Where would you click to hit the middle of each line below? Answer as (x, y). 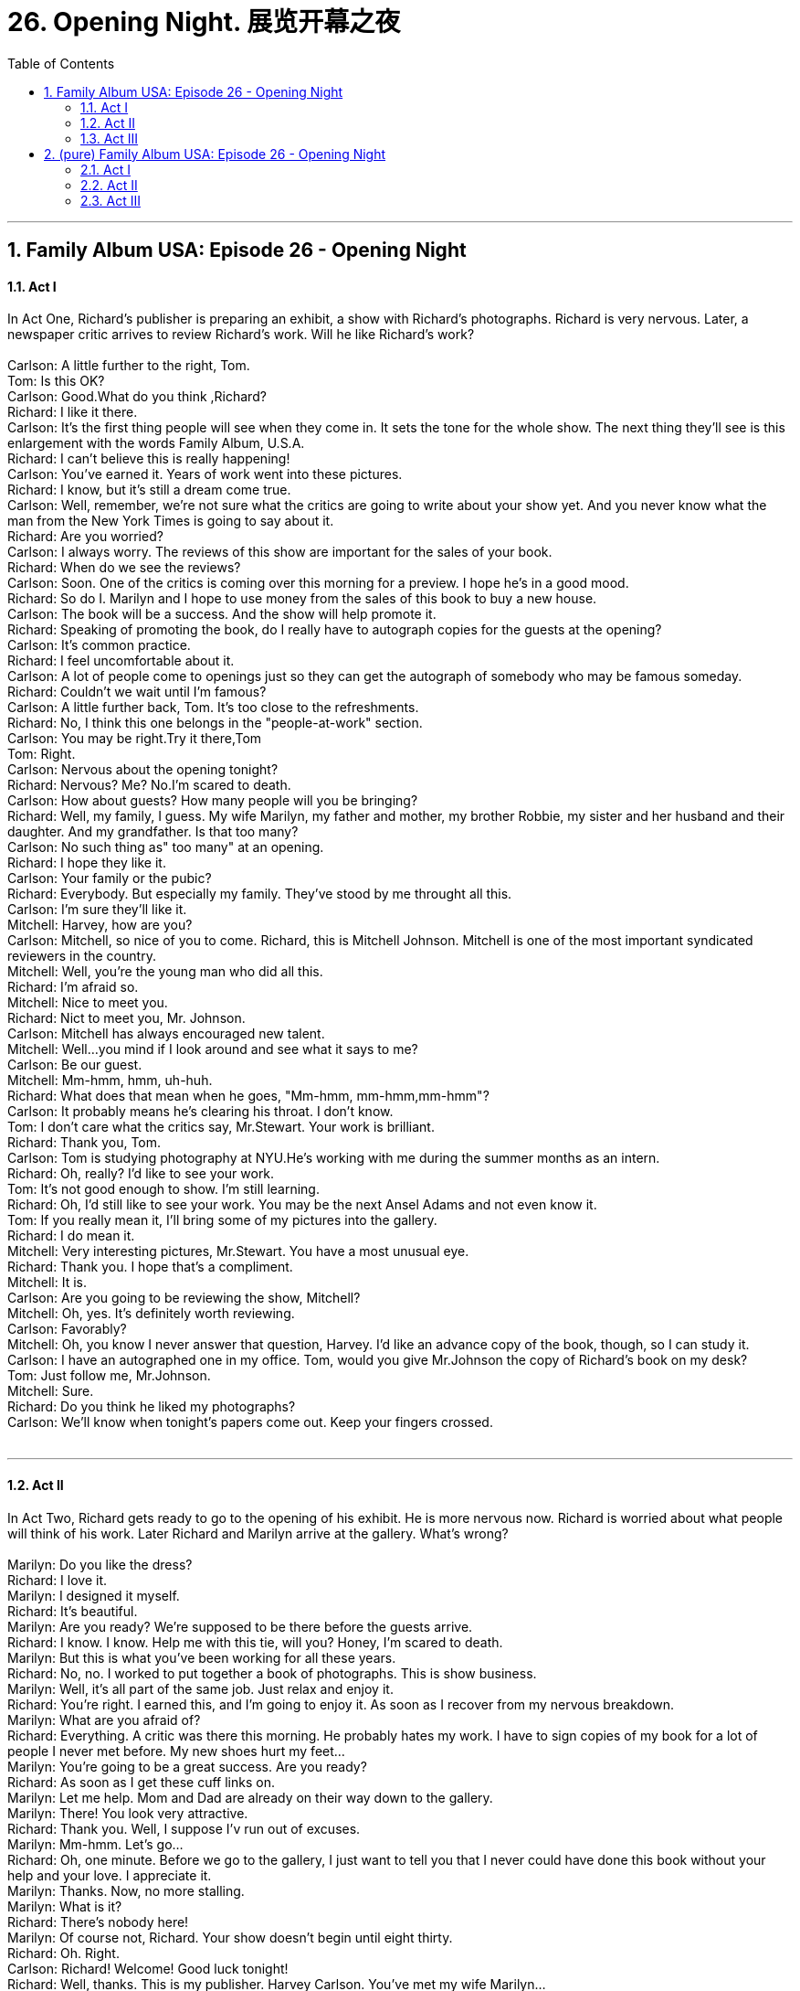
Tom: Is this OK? (56, 381)
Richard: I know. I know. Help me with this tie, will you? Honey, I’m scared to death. (255, 1642)
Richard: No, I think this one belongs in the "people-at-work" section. (215, 723)
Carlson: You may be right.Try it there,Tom (135, 739)
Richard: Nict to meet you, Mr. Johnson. (126, 1018)
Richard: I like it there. (73, 412)
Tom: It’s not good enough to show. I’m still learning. (163, 1189)
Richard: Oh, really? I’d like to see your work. (141, 1174)
